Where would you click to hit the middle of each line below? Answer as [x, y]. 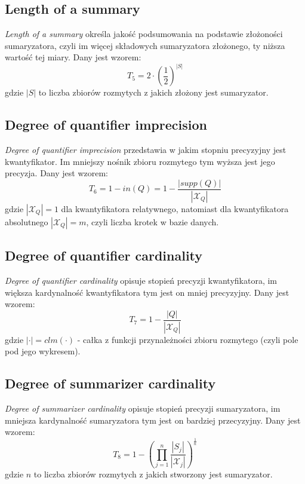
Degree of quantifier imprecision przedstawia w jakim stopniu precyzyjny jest [146, 150]
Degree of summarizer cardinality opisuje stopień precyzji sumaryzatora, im [143, 408]
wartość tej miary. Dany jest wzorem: [73, 57]
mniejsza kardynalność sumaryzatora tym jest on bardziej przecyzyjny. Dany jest [153, 420]
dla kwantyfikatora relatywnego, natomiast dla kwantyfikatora [175, 208]
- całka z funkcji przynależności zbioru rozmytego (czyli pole [188, 339]
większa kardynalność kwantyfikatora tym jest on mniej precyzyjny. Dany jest [147, 292]
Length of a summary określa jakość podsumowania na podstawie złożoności [144, 34]
